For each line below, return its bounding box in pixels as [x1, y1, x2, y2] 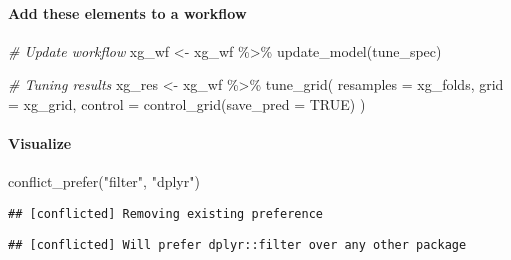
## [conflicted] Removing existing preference [8, 206, 323, 221]
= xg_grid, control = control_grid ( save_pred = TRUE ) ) [8, 93, 366, 114]
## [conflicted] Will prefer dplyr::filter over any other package [8, 237, 467, 252]
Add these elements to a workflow [8, 2, 247, 23]
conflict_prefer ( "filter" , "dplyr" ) [8, 171, 200, 192]
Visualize [8, 133, 72, 154]
